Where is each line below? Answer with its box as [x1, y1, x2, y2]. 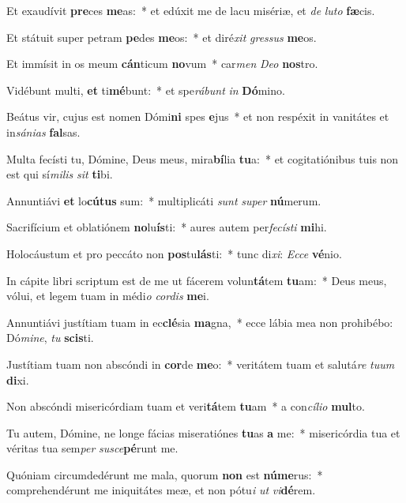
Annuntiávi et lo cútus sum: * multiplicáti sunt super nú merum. [6, 192, 321, 208]
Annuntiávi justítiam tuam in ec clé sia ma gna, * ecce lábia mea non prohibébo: [6, 313, 393, 330]
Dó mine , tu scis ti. [6, 329, 94, 346]
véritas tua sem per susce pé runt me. [6, 440, 179, 456]
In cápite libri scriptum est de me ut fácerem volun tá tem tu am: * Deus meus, [6, 272, 387, 288]
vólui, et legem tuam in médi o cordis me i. [6, 287, 209, 304]
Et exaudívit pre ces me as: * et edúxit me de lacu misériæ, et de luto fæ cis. [6, 2, 375, 18]
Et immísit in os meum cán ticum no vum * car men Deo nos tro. [6, 55, 318, 72]
